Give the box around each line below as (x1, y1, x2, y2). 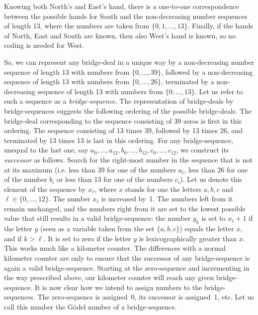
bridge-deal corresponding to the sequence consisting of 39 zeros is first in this (4, 115, 242, 126)
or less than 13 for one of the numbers (56, 174, 173, 184)
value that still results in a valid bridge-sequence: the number (4, 213, 191, 223)
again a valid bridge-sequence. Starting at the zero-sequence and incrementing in (4, 262, 250, 273)
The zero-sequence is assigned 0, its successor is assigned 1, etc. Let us (37, 292, 254, 302)
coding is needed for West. (4, 40, 85, 50)
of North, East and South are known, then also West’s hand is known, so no (4, 30, 236, 40)
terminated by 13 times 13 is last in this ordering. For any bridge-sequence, (4, 135, 233, 145)
